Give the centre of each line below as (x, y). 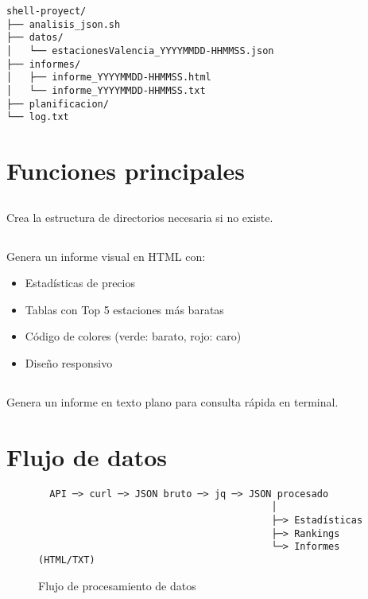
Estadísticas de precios (80, 283)
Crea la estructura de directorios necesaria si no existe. (140, 217)
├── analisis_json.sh (64, 24)
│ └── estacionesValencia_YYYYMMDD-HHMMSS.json (140, 51)
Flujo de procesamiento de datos (117, 585)
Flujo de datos (87, 456)
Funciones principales (126, 171)
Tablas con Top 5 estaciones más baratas (124, 309)
